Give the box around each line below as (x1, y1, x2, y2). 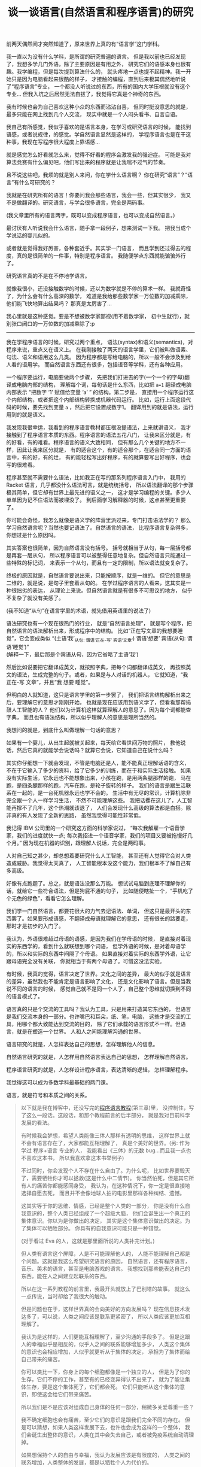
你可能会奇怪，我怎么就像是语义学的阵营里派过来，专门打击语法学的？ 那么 (6, 517, 191, 524)
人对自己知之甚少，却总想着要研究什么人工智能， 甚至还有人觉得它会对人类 (6, 852, 191, 859)
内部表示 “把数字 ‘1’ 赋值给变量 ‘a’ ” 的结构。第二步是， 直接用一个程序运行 (6, 388, 189, 396)
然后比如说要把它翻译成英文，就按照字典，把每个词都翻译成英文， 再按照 (6, 663, 186, 670)
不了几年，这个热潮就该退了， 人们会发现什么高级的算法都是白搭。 (22, 804, 186, 811)
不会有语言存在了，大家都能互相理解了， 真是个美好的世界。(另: (20, 1139, 178, 1146)
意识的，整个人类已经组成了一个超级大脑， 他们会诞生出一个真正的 (26, 1210, 190, 1217)
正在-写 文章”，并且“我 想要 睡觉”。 (6, 678, 94, 685)
